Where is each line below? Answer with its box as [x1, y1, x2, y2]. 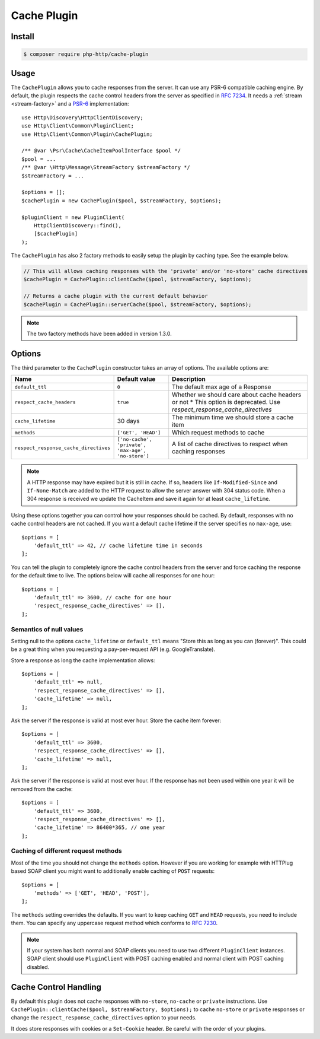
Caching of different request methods [11, 847, 122, 855]
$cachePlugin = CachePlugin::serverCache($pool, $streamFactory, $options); [23, 301, 252, 308]
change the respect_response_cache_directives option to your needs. [11, 1014, 197, 1021]
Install [11, 31, 35, 42]
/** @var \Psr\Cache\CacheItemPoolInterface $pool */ [21, 147, 181, 154]
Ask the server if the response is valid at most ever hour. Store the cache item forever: [11, 717, 222, 724]
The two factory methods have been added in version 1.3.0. [27, 330, 172, 337]
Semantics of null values [11, 625, 84, 633]
